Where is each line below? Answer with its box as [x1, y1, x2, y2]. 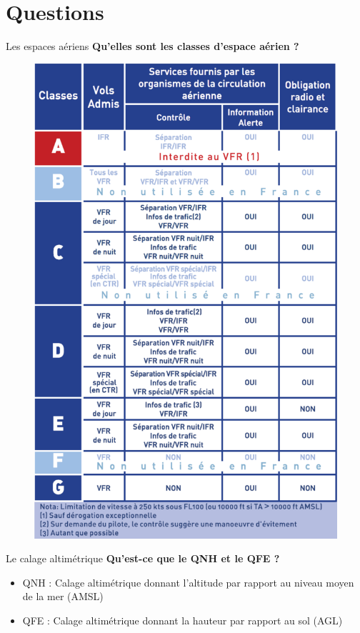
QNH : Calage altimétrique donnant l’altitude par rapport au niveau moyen [22, 574, 354, 589]
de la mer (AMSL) [22, 589, 104, 604]
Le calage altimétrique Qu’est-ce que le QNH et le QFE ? [6, 551, 280, 566]
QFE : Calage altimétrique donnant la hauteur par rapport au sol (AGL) [22, 612, 343, 627]
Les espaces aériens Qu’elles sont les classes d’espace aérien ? [6, 39, 299, 54]
